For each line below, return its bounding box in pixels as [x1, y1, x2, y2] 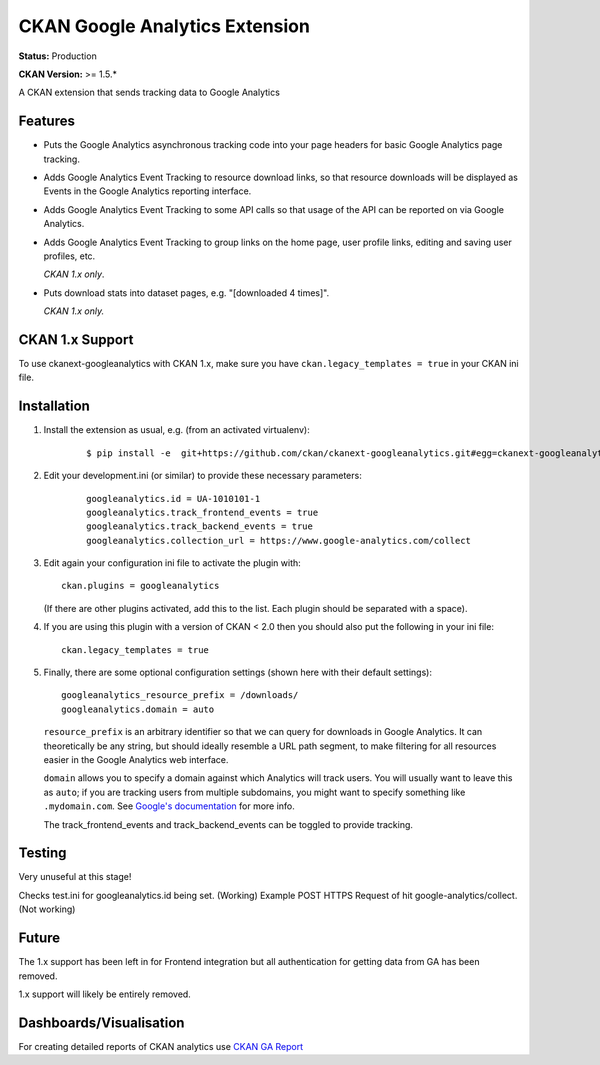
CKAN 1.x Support [18, 331, 134, 348]
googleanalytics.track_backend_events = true [86, 521, 314, 532]
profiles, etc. [43, 250, 96, 262]
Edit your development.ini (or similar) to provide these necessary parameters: [43, 470, 362, 482]
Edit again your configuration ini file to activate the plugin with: [43, 557, 302, 569]
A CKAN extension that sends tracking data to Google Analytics [18, 86, 280, 99]
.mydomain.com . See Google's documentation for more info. [43, 800, 295, 812]
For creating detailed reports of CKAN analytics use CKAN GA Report [18, 1040, 304, 1052]
